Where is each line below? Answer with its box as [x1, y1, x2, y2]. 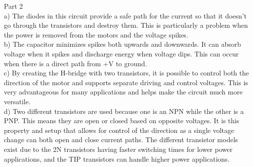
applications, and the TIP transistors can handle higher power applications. [4, 153, 230, 164]
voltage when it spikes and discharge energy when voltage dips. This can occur [4, 48, 239, 58]
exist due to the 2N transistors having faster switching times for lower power [4, 144, 233, 154]
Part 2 [4, 1, 23, 11]
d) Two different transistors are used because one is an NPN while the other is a [4, 106, 244, 116]
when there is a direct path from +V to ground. [4, 58, 147, 68]
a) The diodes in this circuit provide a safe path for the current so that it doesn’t [4, 10, 247, 20]
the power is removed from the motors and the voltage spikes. [4, 29, 189, 39]
